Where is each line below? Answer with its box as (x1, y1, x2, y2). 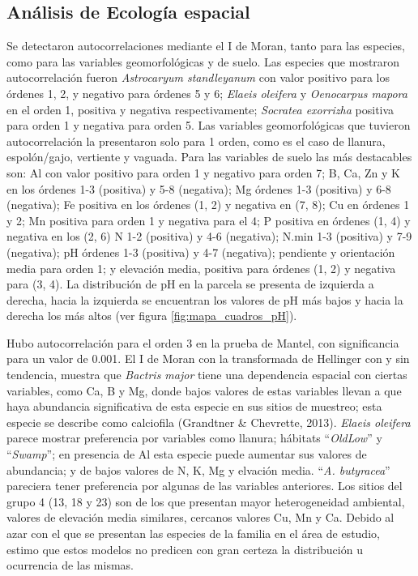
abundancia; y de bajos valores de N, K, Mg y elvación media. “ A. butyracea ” (6, 461, 390, 478)
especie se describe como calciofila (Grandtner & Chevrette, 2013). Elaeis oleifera (6, 413, 411, 430)
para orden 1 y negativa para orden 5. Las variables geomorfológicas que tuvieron (6, 117, 411, 134)
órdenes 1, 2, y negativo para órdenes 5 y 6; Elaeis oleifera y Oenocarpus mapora (6, 84, 407, 101)
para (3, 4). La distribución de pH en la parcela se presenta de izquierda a (6, 275, 374, 292)
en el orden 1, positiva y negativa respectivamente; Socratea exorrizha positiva (6, 100, 395, 117)
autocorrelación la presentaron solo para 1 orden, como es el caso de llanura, (6, 132, 386, 149)
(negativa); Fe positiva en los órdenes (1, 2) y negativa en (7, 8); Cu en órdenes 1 (6, 196, 410, 213)
